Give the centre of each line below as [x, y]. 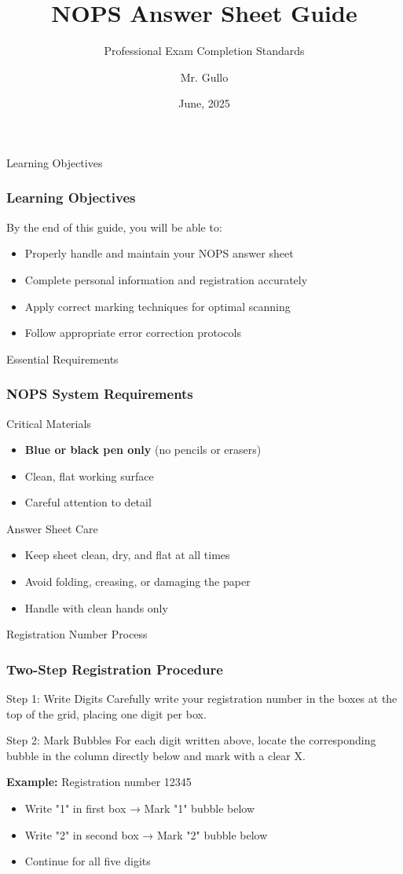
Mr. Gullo [204, 77]
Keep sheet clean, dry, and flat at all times [127, 555]
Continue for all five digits [88, 861]
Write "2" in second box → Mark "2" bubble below [146, 834]
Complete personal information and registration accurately [166, 279]
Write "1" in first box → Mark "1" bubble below [140, 808]
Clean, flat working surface [89, 475]
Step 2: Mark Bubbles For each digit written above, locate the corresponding [191, 740]
